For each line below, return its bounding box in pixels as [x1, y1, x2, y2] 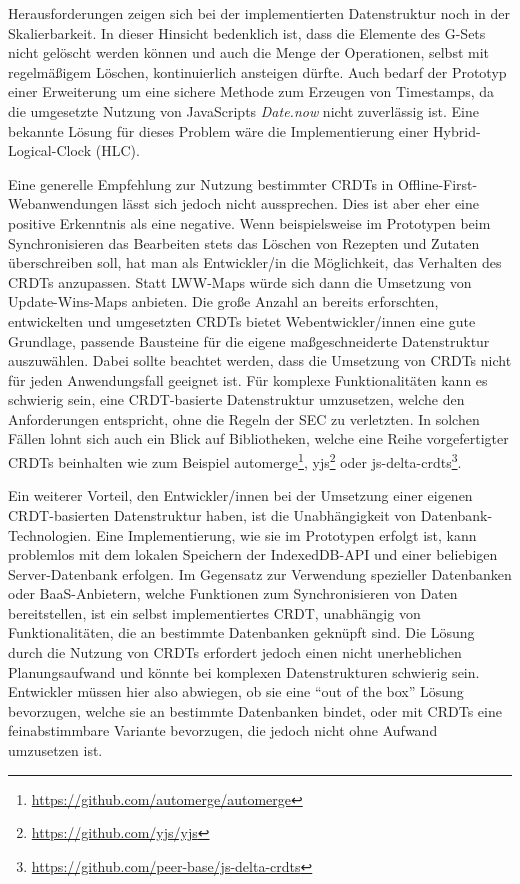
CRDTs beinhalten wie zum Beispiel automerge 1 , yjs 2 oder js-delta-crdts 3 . [8, 449, 462, 472]
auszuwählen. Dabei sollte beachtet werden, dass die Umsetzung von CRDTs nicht [8, 350, 512, 371]
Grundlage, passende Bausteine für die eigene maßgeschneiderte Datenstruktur [8, 330, 490, 351]
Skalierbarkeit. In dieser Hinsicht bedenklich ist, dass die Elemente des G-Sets [8, 22, 486, 43]
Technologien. [8, 524, 92, 545]
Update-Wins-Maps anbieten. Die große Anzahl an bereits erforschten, [8, 291, 439, 312]
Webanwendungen [8, 193, 118, 214]
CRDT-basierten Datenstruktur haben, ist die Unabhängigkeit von [8, 504, 417, 525]
